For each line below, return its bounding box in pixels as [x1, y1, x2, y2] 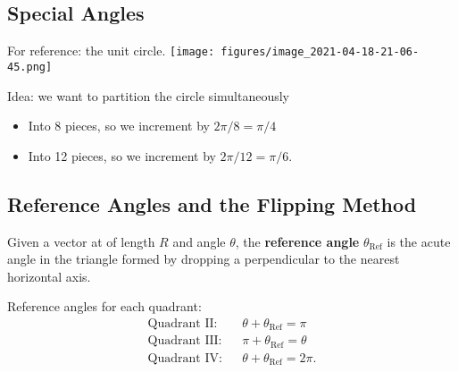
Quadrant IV [147, 351, 219, 365]
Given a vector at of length [7, 232, 155, 250]
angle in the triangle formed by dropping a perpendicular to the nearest [7, 249, 400, 268]
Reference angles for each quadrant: [7, 297, 202, 316]
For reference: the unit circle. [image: [7, 41, 215, 60]
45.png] [7, 60, 53, 73]
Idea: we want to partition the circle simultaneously [7, 86, 289, 105]
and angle [172, 232, 226, 250]
